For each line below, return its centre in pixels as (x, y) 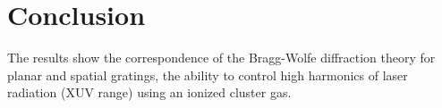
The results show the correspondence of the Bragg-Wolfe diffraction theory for (221, 58)
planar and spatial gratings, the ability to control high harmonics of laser (208, 75)
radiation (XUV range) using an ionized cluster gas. (149, 92)
